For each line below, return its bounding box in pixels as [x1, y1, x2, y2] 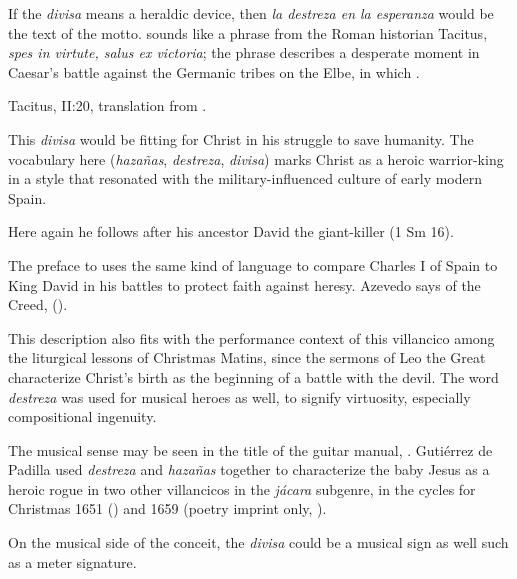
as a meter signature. [8, 551, 137, 572]
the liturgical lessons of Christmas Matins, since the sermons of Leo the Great [8, 347, 486, 368]
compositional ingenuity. [8, 406, 157, 427]
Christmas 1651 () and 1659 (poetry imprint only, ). [8, 498, 327, 519]
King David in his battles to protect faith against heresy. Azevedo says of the [8, 274, 481, 295]
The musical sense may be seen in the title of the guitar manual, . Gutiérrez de [8, 439, 493, 460]
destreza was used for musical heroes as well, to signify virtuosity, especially [8, 386, 471, 407]
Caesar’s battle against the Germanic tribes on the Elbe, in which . [8, 61, 420, 82]
